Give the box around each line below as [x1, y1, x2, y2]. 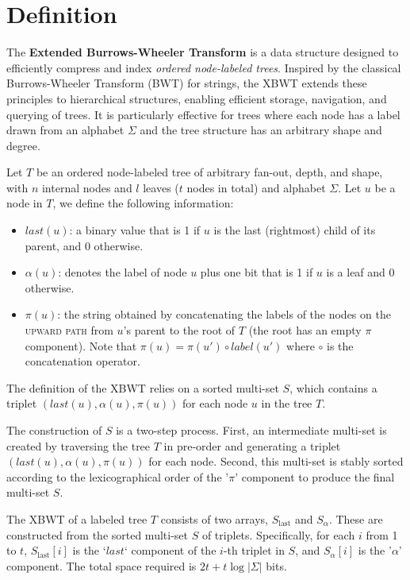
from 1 [366, 526, 398, 543]
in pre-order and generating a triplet [163, 437, 341, 454]
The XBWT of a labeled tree [6, 510, 148, 527]
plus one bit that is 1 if [200, 264, 313, 280]
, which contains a [289, 379, 377, 396]
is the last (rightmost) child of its [213, 222, 376, 238]
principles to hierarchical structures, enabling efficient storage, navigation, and [6, 90, 387, 106]
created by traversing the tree [6, 437, 151, 454]
